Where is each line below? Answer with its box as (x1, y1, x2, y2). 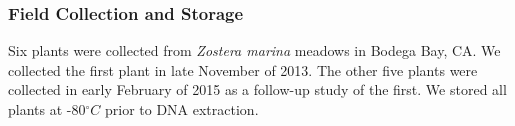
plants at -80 (8, 99, 86, 119)
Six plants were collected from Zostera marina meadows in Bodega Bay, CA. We (8, 40, 501, 61)
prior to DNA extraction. (104, 99, 259, 119)
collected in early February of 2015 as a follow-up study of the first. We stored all (8, 79, 507, 100)
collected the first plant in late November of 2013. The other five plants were (8, 59, 478, 80)
